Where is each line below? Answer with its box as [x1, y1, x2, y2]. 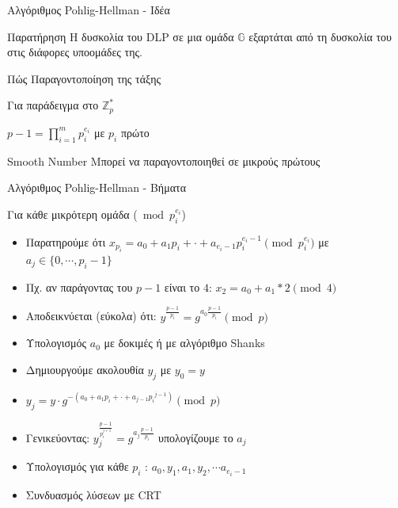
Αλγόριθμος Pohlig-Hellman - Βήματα [7, 179, 186, 196]
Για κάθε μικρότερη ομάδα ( [7, 205, 138, 222]
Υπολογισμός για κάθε [25, 458, 129, 475]
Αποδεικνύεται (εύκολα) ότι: [25, 307, 157, 324]
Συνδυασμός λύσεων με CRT [25, 486, 161, 502]
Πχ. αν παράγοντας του [25, 278, 133, 295]
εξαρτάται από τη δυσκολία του [248, 28, 392, 44]
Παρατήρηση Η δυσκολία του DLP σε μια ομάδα [7, 28, 234, 44]
